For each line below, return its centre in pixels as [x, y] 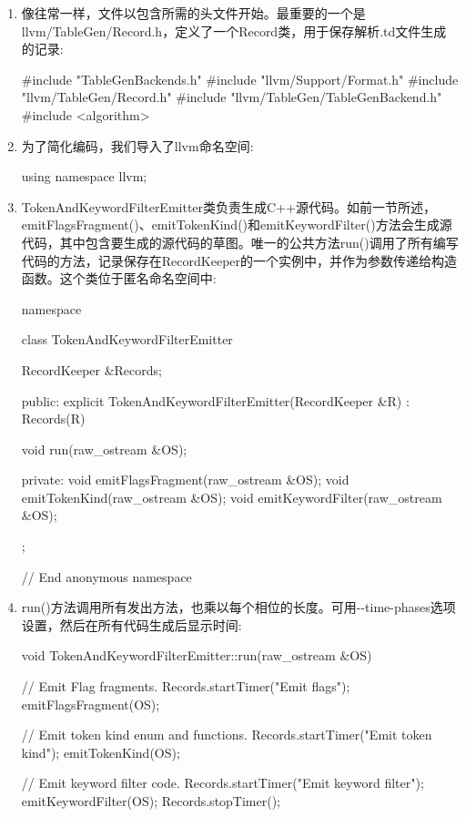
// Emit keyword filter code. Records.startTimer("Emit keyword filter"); [223, 783]
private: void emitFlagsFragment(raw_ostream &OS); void [185, 480]
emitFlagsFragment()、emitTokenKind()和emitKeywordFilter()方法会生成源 [237, 225]
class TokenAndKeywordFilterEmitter [127, 339]
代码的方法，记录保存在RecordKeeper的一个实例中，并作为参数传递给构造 [239, 260]
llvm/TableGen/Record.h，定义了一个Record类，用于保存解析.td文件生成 [234, 31]
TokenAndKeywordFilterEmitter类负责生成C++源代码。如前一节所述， [228, 206]
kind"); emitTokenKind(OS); [101, 752]
